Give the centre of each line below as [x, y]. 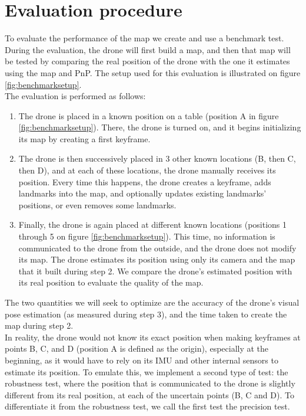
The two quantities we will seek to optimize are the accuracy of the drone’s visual [152, 302]
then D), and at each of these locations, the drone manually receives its [147, 170]
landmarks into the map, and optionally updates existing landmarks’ [142, 193]
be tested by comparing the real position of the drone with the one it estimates [147, 61]
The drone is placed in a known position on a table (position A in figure [149, 115]
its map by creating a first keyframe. [84, 138]
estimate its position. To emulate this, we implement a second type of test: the [147, 371]
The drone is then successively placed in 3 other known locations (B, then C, [157, 158]
